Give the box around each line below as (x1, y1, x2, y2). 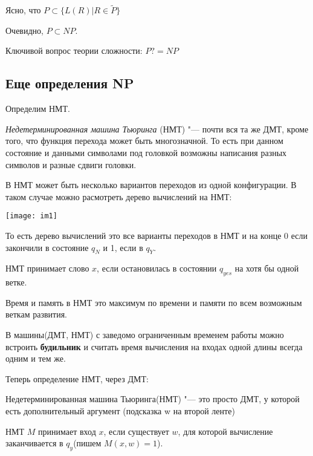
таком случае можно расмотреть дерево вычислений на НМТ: (5, 190, 232, 203)
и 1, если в (103, 241, 143, 253)
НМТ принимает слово (5, 262, 89, 275)
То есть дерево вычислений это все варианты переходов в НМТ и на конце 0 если (5, 229, 308, 242)
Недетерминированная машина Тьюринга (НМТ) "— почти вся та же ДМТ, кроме (5, 122, 309, 135)
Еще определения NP (5, 74, 134, 93)
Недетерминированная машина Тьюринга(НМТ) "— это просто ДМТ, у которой (5, 392, 300, 405)
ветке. (5, 276, 27, 288)
